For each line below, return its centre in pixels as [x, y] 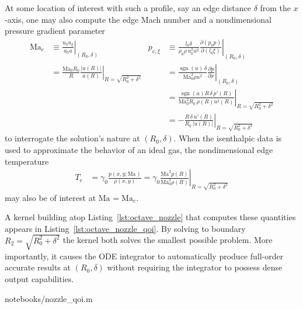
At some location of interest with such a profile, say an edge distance [128, 8]
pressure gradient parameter [55, 31]
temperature [27, 161]
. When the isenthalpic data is [228, 138]
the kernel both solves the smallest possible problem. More [168, 240]
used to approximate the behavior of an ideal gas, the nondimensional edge [139, 149]
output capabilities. [39, 279]
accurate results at [38, 267]
